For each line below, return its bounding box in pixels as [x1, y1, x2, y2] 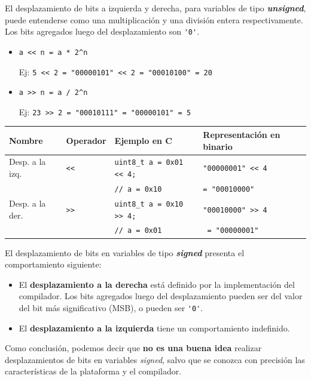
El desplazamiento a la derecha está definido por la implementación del [19, 278, 295, 290]
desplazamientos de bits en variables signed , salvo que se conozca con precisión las [5, 353, 305, 365]
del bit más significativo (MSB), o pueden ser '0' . [19, 301, 203, 314]
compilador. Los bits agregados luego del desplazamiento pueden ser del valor [19, 290, 303, 302]
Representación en [203, 128, 280, 140]
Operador [66, 134, 106, 146]
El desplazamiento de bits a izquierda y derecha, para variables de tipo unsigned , [5, 2, 306, 14]
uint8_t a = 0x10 [114, 199, 184, 208]
